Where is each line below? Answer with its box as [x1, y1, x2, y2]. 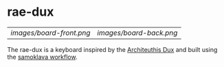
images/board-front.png [10, 28, 91, 38]
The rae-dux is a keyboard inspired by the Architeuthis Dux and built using [7, 45, 218, 53]
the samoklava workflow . [7, 53, 78, 61]
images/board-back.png [97, 28, 178, 38]
